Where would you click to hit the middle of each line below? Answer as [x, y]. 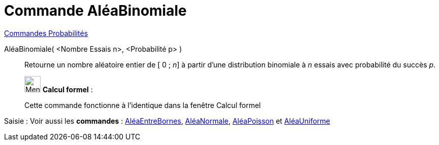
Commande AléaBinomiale [95, 11]
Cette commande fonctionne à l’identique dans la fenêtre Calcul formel [143, 105]
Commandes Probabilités [46, 33]
